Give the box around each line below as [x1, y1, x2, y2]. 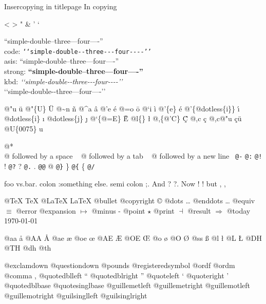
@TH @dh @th [4, 242, 51, 253]
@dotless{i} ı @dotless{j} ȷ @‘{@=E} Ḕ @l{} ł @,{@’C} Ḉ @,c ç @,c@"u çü [4, 113, 242, 124]
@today [226, 205, 251, 216]
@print [153, 205, 175, 216]
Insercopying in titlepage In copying [4, 1, 117, 11]
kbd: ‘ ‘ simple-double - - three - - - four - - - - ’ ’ [4, 75, 123, 86]
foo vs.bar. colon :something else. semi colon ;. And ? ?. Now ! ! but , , [4, 178, 226, 188]
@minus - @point [91, 205, 145, 216]
